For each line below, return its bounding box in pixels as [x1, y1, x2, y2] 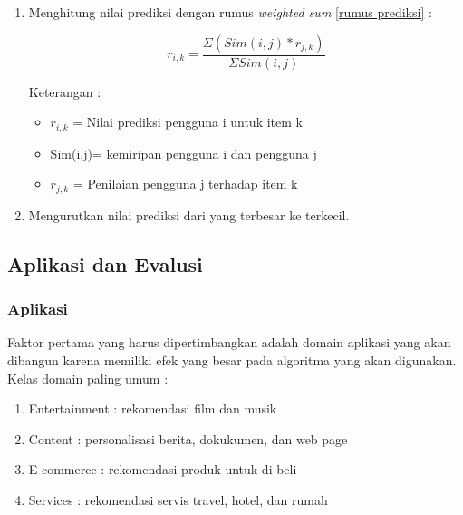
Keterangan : [28, 82, 101, 101]
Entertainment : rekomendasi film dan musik [28, 399, 277, 418]
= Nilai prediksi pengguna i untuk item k [72, 112, 303, 131]
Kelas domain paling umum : [7, 368, 169, 387]
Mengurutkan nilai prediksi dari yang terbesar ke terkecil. [28, 205, 350, 224]
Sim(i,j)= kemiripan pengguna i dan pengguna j [50, 143, 317, 162]
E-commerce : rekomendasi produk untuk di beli [28, 460, 297, 479]
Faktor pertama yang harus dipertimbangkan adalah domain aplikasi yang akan [7, 333, 451, 352]
